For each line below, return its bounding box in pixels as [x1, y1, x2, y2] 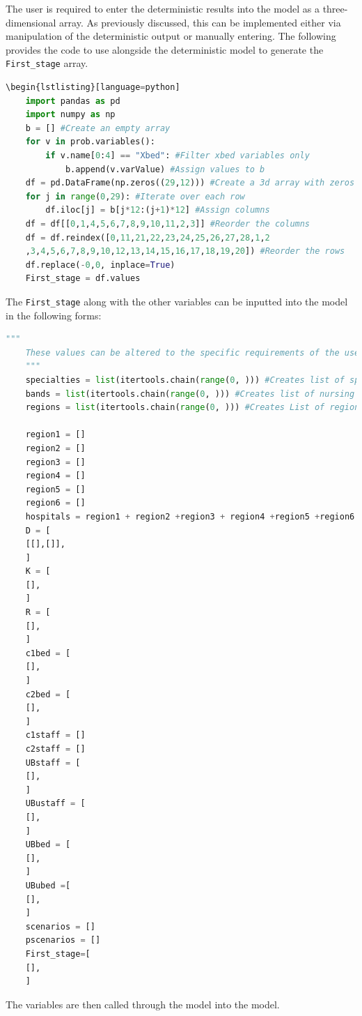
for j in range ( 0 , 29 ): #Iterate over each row [25, 191, 245, 202]
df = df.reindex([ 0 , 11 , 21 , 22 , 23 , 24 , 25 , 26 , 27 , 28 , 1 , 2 [25, 232, 270, 243]
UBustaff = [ [25, 798, 86, 809]
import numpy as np [25, 109, 116, 120]
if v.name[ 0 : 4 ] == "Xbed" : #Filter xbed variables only [45, 151, 310, 160]
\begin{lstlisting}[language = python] [6, 82, 180, 93]
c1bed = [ [25, 648, 71, 658]
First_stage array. [6, 56, 88, 70]
